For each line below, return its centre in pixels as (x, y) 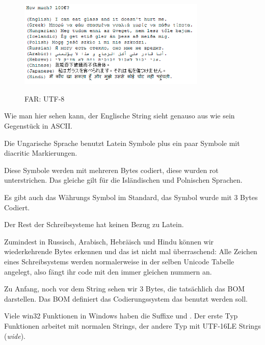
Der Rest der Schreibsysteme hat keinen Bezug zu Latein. (94, 224)
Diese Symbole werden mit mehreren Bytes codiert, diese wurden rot (111, 170)
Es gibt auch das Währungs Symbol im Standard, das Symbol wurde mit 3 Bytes (131, 197)
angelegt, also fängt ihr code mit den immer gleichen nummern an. (108, 271)
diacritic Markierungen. (41, 153)
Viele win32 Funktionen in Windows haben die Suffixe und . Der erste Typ (121, 316)
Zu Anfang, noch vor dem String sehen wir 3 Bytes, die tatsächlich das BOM (125, 289)
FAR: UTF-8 (45, 98)
